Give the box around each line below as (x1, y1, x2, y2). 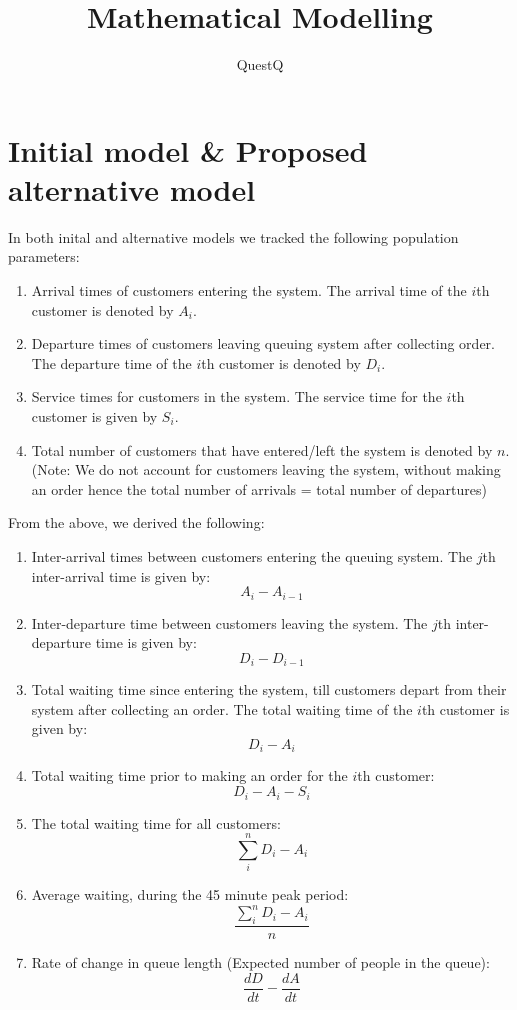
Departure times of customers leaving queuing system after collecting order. (31, 333, 495, 354)
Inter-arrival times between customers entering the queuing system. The (31, 545, 473, 566)
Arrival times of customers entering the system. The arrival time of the (31, 280, 467, 301)
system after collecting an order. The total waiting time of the (31, 698, 413, 719)
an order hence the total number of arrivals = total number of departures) (31, 478, 487, 499)
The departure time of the (31, 352, 192, 373)
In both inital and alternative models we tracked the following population (8, 226, 459, 247)
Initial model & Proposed (8, 129, 368, 170)
